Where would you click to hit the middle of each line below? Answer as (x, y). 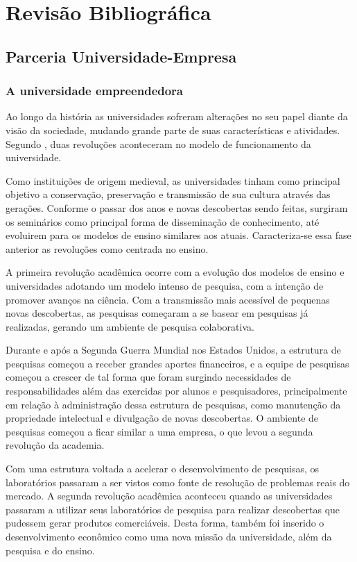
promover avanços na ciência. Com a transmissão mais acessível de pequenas (168, 299)
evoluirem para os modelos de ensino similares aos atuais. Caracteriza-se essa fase (178, 235)
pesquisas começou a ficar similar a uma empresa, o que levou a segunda (159, 431)
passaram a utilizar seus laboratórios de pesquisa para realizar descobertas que (173, 509)
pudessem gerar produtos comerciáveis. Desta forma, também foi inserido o (165, 523)
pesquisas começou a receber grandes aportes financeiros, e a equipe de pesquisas (177, 363)
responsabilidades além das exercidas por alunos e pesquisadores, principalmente (176, 391)
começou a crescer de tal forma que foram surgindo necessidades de (148, 377)
